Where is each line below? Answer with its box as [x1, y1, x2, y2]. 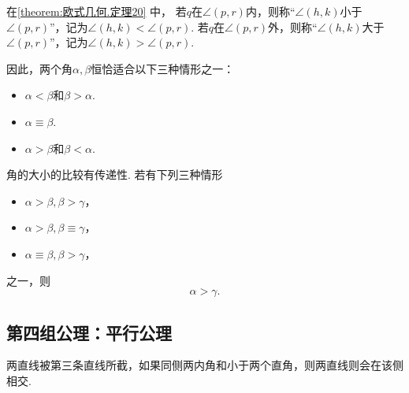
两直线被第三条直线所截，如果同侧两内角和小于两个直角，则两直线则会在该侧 [6, 357, 403, 373]
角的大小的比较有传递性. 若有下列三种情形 [6, 166, 223, 183]
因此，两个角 [6, 60, 73, 76]
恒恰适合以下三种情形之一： [91, 60, 235, 76]
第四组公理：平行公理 [6, 320, 172, 344]
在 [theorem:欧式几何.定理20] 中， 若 [6, 3, 187, 19]
